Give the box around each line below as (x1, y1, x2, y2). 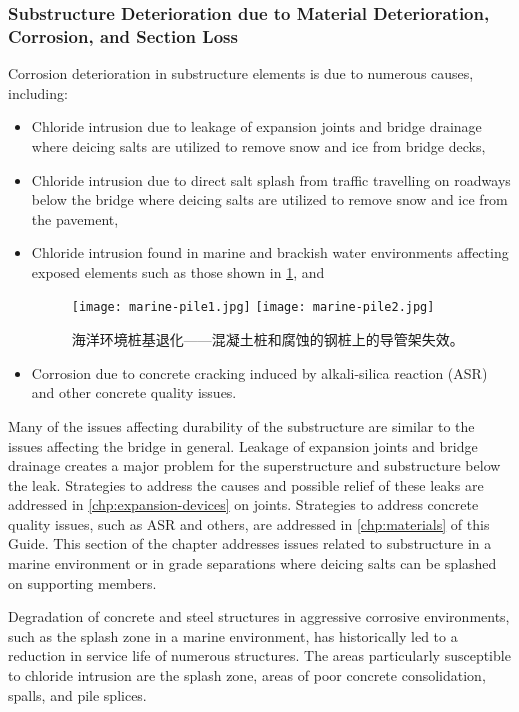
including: (8, 82, 68, 103)
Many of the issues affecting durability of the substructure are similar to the (8, 415, 475, 436)
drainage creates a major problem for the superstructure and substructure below (8, 455, 501, 476)
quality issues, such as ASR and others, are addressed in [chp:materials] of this (8, 513, 490, 534)
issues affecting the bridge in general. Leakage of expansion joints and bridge (8, 435, 478, 456)
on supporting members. (8, 572, 157, 593)
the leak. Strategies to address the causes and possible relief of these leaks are (8, 474, 484, 495)
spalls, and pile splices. (8, 684, 147, 705)
